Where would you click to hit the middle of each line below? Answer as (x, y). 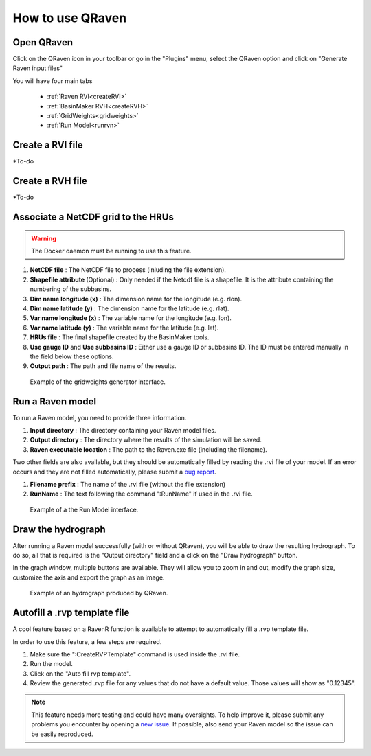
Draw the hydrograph (59, 529)
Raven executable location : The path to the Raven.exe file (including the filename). (148, 449)
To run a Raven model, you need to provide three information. (100, 417)
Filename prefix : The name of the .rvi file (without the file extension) (128, 484)
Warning (44, 238)
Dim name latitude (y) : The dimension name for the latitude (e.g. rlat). (130, 308)
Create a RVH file (50, 181)
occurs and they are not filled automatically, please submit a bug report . (114, 472)
